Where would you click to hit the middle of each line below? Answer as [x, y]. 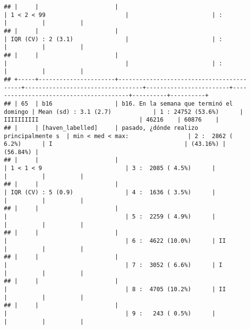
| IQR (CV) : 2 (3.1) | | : [113, 39]
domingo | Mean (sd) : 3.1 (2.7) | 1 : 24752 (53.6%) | [124, 112]
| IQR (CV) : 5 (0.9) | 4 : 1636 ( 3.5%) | [110, 193]
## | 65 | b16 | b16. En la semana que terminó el [118, 103]
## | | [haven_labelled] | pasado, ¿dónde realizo [101, 128]
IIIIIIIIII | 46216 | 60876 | [111, 120]
